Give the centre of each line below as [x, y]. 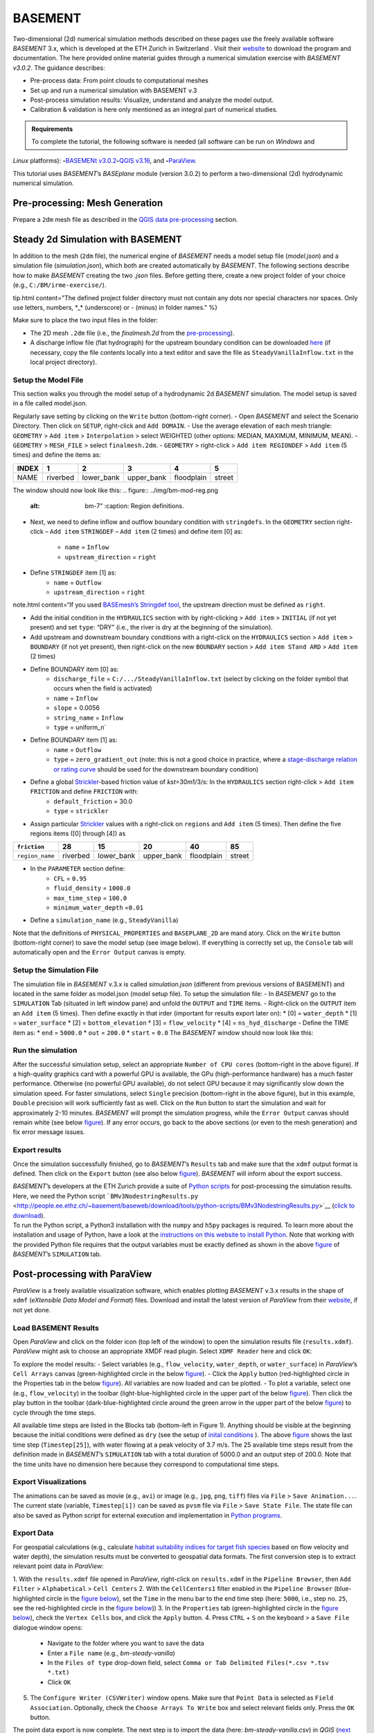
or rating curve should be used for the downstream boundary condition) [156, 769]
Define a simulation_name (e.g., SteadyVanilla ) [104, 920]
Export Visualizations [50, 1482]
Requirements [52, 129]
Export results [37, 1150]
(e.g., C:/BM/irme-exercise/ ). [60, 285]
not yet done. [32, 1309]
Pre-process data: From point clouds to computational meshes [119, 80]
